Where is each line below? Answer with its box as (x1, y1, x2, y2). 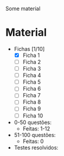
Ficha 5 (22, 78, 41, 85)
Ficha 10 (22, 112, 43, 119)
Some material (5, 5, 41, 12)
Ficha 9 (22, 105, 41, 112)
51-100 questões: (14, 131, 56, 138)
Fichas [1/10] (14, 45, 45, 52)
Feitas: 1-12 (22, 125, 50, 132)
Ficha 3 (22, 65, 41, 72)
